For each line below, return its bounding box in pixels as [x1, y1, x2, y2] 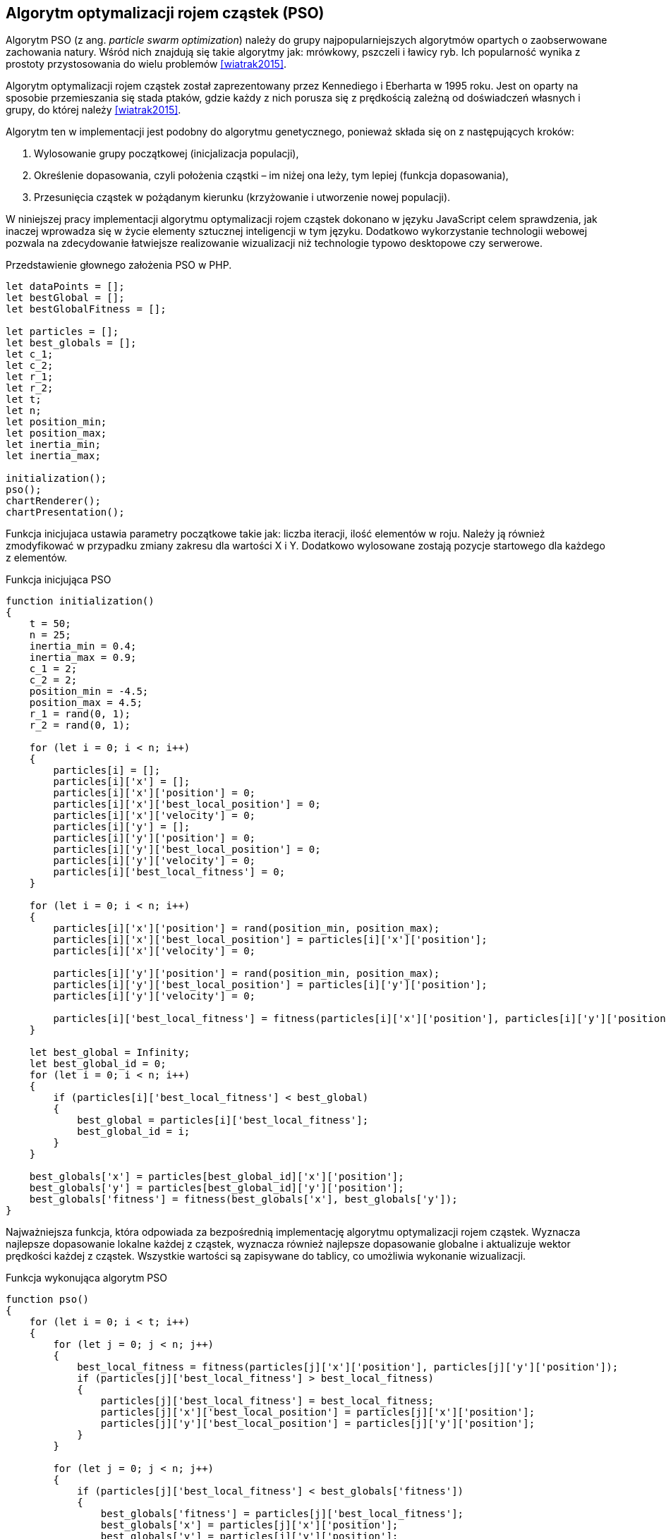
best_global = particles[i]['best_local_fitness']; [77, 1114, 369, 1126]
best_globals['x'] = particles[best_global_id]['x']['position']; [29, 1171, 404, 1183]
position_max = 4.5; [29, 697, 143, 709]
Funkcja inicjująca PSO [6, 573, 111, 586]
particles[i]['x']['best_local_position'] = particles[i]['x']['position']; [53, 934, 488, 946]
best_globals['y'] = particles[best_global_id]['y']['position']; [29, 1182, 404, 1194]
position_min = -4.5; [29, 686, 149, 698]
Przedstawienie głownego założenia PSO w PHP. [6, 259, 232, 272]
